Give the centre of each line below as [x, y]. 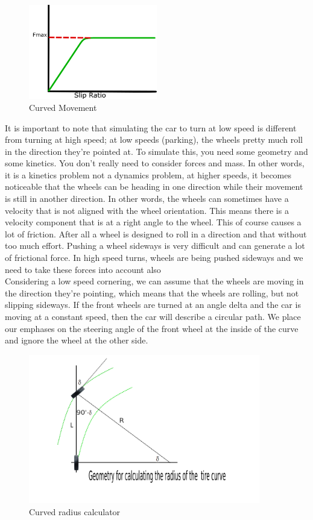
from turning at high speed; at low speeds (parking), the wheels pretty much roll [154, 139]
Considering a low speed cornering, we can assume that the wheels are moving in [154, 281]
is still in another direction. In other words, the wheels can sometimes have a [147, 199]
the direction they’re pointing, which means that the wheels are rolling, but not [152, 293]
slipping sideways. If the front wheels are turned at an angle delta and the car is [153, 305]
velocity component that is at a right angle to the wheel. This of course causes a [153, 222]
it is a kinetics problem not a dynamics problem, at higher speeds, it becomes [148, 174]
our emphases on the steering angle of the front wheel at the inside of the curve [152, 328]
